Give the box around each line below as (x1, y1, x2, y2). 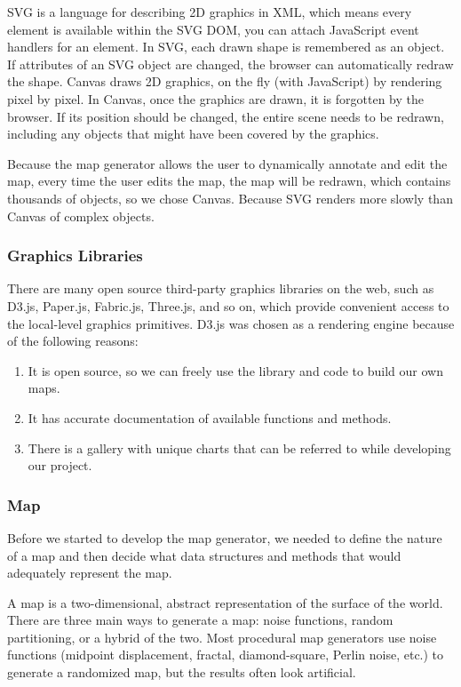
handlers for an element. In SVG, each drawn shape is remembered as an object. (7, 37, 445, 56)
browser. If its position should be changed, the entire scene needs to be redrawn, (7, 107, 444, 125)
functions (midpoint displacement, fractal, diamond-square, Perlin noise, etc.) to (7, 645, 444, 664)
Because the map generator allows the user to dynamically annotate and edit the (7, 154, 448, 172)
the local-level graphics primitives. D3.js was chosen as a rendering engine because (7, 314, 455, 332)
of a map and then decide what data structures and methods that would (7, 546, 401, 564)
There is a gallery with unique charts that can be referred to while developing (28, 438, 451, 457)
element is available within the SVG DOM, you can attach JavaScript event (7, 20, 419, 38)
